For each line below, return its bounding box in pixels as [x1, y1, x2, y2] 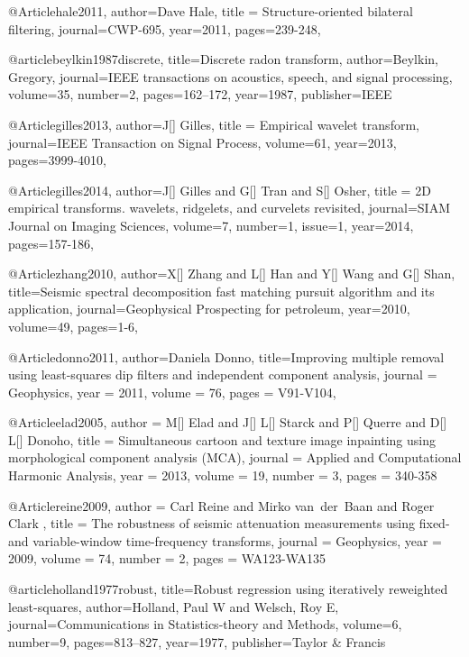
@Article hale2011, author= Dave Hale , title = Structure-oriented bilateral [8, 2, 413, 20]
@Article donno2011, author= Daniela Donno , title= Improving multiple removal [8, 347, 445, 366]
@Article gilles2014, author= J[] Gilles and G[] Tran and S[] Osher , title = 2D [8, 180, 431, 199]
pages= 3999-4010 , [8, 151, 106, 169]
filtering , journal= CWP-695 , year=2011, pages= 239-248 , [8, 19, 321, 38]
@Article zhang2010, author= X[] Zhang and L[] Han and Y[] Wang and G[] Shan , [8, 264, 455, 283]
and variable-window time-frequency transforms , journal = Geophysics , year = [8, 531, 442, 550]
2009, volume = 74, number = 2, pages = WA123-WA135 [8, 549, 326, 568]
